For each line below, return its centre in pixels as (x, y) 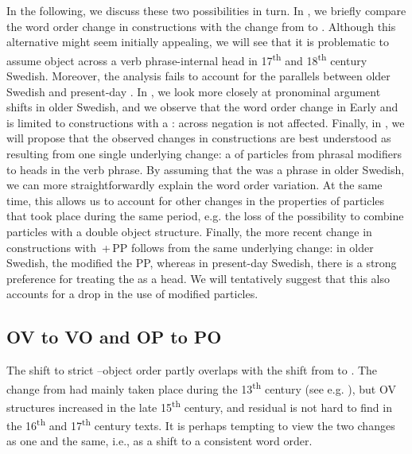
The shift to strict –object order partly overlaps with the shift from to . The (192, 370)
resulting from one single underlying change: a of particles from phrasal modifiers (204, 153)
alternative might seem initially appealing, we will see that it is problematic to (198, 42)
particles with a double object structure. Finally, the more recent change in (189, 231)
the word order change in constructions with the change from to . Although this (201, 26)
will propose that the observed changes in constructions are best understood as (199, 138)
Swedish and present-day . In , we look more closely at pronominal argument (194, 91)
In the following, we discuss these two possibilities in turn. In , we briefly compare (206, 10)
